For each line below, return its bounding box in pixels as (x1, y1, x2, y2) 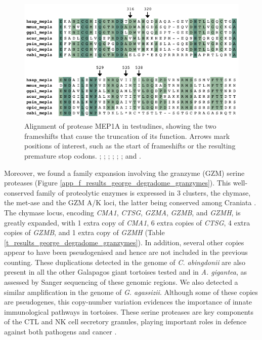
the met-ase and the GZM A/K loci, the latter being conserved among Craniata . (4, 197, 256, 208)
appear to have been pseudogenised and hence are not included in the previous (4, 247, 248, 257)
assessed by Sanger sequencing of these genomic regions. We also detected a (4, 277, 238, 287)
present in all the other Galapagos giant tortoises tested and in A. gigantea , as (4, 267, 247, 277)
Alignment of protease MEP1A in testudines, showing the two (24, 121, 216, 131)
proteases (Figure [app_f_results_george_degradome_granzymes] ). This (4, 177, 231, 188)
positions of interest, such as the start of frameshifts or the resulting (24, 140, 236, 151)
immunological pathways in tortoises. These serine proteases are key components (4, 306, 254, 317)
